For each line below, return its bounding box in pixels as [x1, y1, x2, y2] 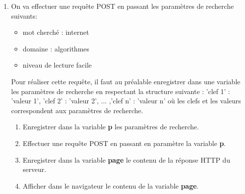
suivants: [11, 10, 37, 21]
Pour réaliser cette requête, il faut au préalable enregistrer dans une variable [11, 76, 241, 86]
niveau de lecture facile [23, 60, 92, 70]
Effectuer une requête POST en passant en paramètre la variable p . [23, 138, 226, 148]
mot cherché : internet [23, 27, 89, 37]
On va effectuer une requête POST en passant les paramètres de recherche [11, 1, 234, 11]
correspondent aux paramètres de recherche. [11, 105, 143, 115]
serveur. [23, 164, 47, 174]
